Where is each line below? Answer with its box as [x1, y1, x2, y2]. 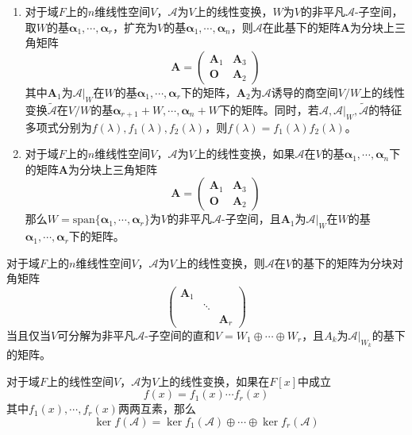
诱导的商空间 [271, 83, 338, 100]
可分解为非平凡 [57, 327, 136, 344]
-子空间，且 [221, 210, 281, 227]
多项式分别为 [25, 118, 92, 135]
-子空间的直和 [144, 327, 215, 344]
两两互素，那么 [117, 400, 196, 417]
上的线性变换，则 [175, 254, 265, 271]
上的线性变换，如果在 [158, 372, 270, 389]
